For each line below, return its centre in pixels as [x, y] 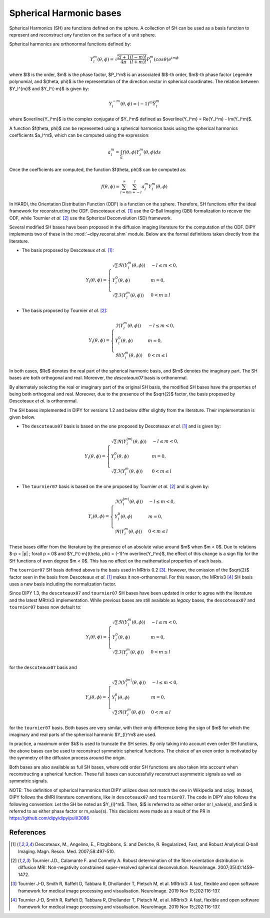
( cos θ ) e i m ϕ [166, 59]
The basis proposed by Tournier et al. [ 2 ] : [64, 310]
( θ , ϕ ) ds [152, 152]
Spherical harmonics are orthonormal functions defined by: [70, 44]
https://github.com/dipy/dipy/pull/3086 [49, 818]
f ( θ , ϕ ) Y [131, 152]
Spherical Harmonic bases [65, 13]
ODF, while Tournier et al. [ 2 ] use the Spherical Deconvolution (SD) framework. [90, 218]
